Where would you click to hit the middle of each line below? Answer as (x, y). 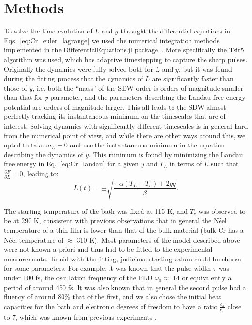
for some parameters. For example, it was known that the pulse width (108, 268)
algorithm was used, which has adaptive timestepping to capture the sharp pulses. (126, 59)
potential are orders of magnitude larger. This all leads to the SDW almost (115, 106)
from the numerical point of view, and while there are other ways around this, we (125, 135)
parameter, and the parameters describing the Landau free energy (148, 97)
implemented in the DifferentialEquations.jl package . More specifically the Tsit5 (124, 50)
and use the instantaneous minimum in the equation (147, 145)
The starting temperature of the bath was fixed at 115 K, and (96, 211)
